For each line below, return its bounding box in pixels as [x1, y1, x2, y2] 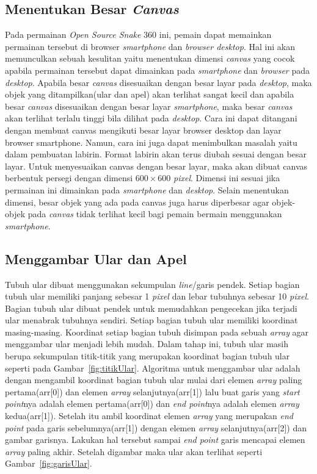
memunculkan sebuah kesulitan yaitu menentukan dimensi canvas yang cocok [5, 52, 295, 65]
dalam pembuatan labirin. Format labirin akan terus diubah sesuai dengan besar [5, 148, 307, 160]
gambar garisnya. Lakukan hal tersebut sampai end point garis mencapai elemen [5, 433, 305, 446]
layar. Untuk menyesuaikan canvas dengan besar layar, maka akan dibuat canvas [5, 159, 308, 172]
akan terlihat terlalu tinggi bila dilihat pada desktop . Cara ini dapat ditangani [5, 112, 297, 124]
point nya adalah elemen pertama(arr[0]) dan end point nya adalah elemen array [5, 397, 299, 410]
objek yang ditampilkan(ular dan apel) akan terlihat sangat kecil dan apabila [5, 88, 294, 101]
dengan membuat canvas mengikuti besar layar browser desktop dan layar [5, 123, 282, 136]
